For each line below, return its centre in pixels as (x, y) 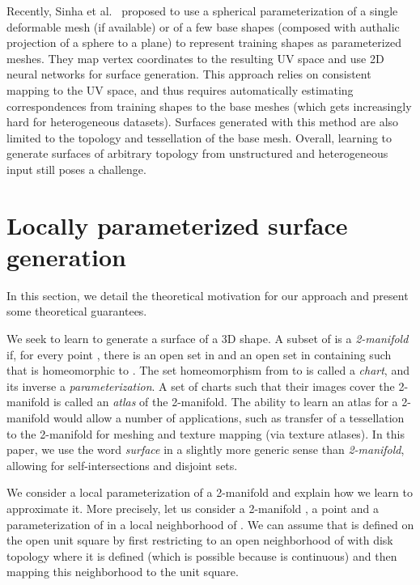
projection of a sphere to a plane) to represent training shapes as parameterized (204, 42)
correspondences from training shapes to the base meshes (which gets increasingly (209, 106)
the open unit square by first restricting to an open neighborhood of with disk (200, 540)
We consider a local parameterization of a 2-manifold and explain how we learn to (210, 492)
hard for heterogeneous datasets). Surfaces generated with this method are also (203, 122)
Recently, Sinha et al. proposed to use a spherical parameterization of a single (202, 11)
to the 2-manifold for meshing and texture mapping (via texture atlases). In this (206, 433)
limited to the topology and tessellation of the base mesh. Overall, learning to (199, 137)
